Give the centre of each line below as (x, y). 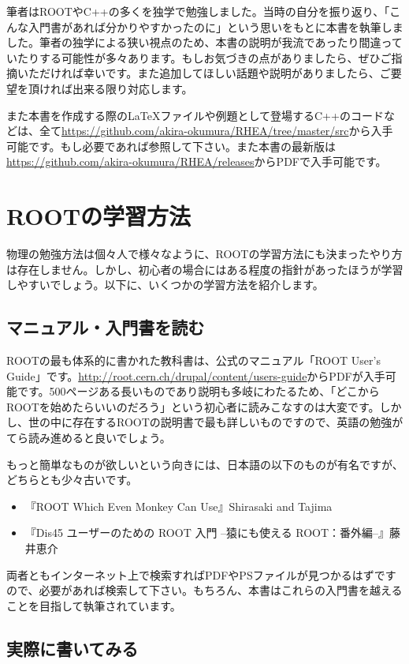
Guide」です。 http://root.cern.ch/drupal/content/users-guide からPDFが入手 (196, 375)
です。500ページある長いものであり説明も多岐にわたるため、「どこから (198, 391)
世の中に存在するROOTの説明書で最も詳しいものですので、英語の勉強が (216, 422)
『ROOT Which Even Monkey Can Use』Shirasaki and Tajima (178, 506)
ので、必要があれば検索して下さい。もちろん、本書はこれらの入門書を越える (204, 590)
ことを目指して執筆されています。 (94, 605)
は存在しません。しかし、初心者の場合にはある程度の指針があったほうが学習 (205, 269)
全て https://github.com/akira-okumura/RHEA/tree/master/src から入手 (216, 131)
